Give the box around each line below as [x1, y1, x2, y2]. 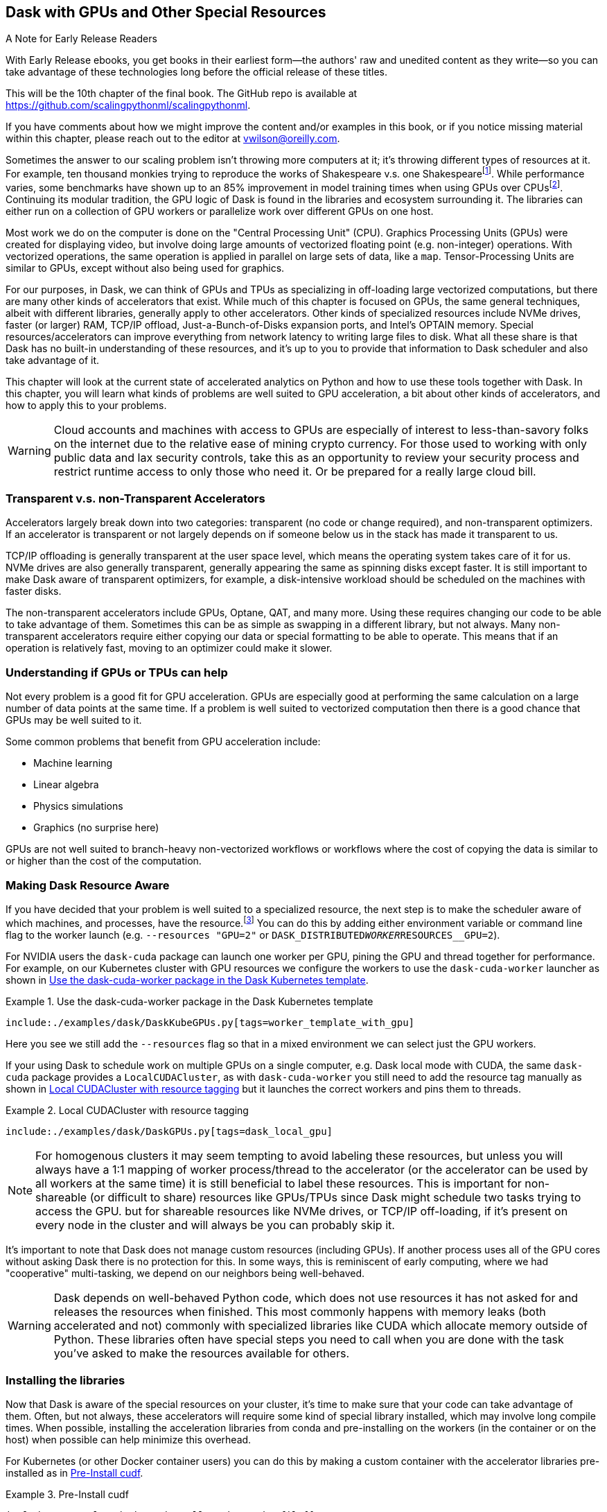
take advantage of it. [6, 354, 100, 366]
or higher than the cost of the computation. [6, 855, 202, 867]
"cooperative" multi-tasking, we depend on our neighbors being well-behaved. [6, 1267, 365, 1279]
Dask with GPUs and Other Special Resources [6, 3, 326, 21]
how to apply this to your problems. [6, 399, 167, 411]
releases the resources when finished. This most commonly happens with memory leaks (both [53, 1304, 546, 1319]
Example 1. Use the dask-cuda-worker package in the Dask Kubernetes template [6, 995, 373, 1007]
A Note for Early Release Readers [6, 33, 157, 45]
